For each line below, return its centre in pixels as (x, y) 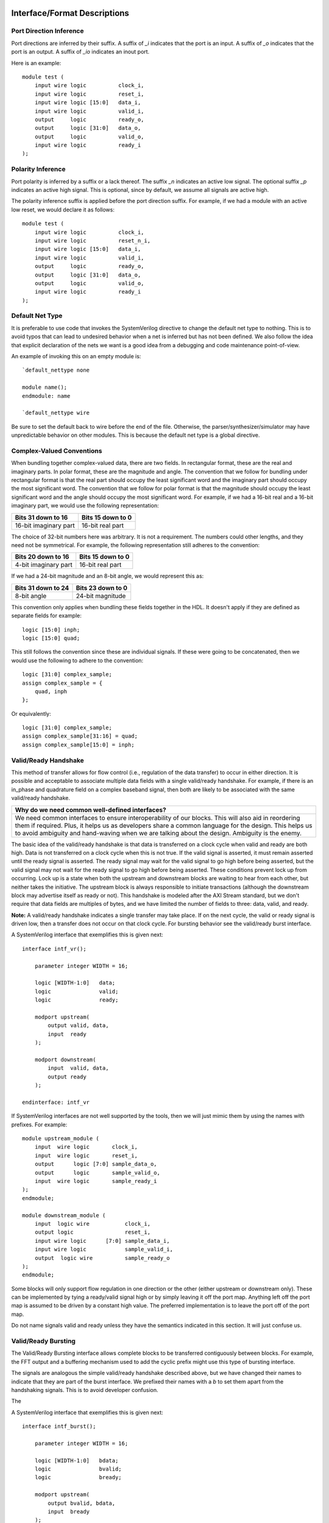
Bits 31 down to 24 (42, 588)
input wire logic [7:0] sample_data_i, (102, 1241)
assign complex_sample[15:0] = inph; (79, 744)
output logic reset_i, (93, 1232)
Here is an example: (36, 63)
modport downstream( (65, 1059)
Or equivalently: (31, 713)
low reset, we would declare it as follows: (63, 210)
